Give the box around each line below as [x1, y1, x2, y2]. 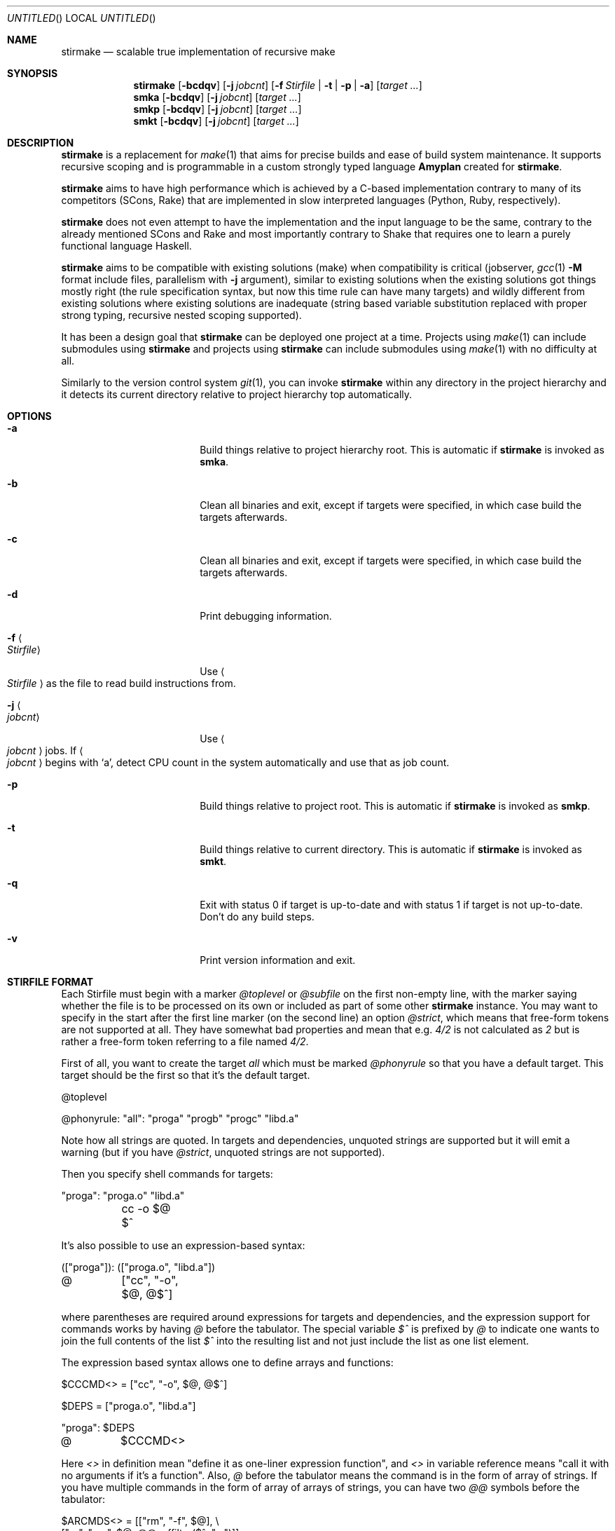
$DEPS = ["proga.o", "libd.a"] [61, 1400, 196, 1412]
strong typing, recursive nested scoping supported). [61, 309, 302, 321]
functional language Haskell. [61, 240, 192, 252]
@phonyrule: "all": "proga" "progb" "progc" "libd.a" [61, 1112, 299, 1124]
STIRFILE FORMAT [7, 976, 94, 988]
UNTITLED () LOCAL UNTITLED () [7, 12, 156, 24]
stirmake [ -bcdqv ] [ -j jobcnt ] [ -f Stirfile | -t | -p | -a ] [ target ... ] [133, 79, 422, 91]
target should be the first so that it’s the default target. [61, 1069, 310, 1081]
